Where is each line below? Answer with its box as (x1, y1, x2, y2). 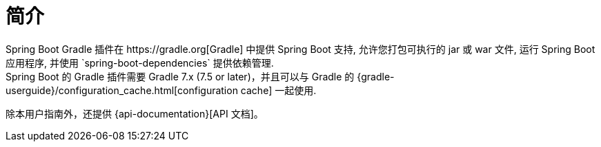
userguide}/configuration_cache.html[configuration (6, 84, 238, 96)
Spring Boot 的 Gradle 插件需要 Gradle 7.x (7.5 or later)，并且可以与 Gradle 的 (6, 70, 355, 82)
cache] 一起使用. (240, 84, 317, 96)
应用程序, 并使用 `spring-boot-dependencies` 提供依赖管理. (6, 56, 274, 69)
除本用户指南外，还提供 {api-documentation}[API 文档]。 (6, 107, 264, 120)
